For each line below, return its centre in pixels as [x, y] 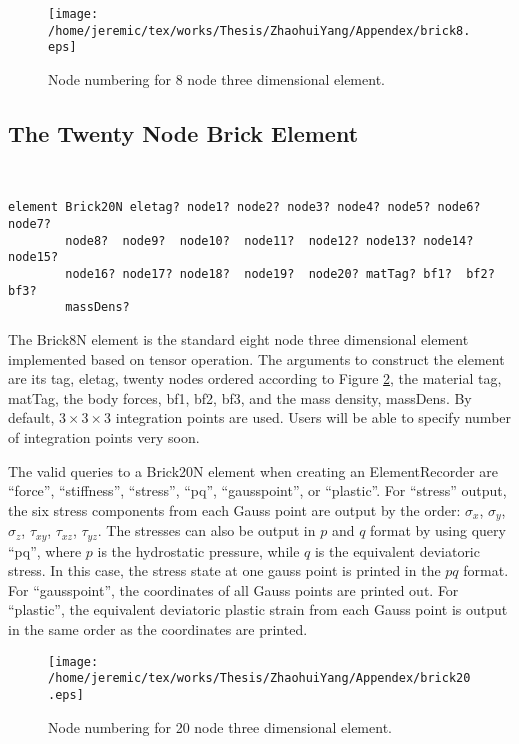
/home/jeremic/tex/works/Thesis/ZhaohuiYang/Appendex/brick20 [259, 678]
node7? [29, 224]
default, [31, 417]
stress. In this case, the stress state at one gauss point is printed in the [224, 570]
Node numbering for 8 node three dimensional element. [216, 78]
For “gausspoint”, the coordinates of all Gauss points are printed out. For [233, 589]
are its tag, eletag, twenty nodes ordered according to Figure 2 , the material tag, [255, 378]
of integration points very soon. [104, 436]
